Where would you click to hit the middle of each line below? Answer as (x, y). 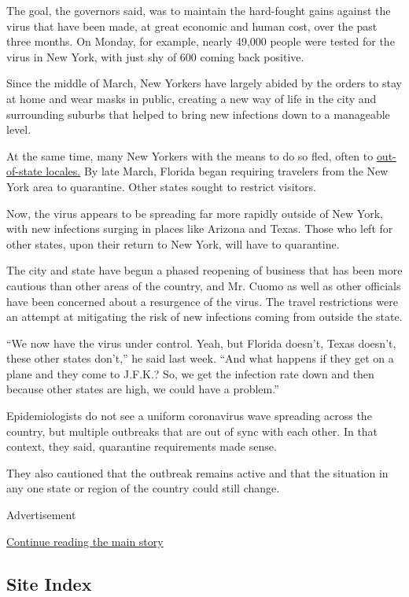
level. (19, 129)
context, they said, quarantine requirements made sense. (142, 446)
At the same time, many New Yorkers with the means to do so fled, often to (190, 155)
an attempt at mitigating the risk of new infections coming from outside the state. (204, 317)
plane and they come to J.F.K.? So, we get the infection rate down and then (190, 373)
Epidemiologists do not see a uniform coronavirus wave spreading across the (189, 416)
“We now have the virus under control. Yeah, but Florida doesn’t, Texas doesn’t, (201, 343)
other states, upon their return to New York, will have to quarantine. (173, 243)
